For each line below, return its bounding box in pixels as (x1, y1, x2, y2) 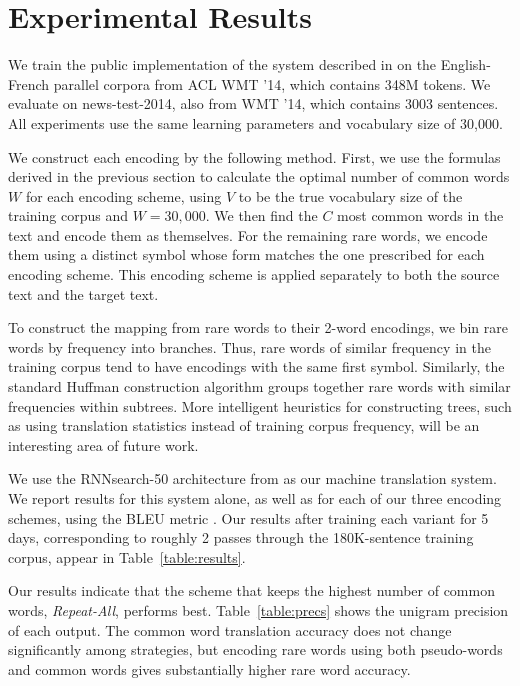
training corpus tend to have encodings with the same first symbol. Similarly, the (8, 356, 505, 377)
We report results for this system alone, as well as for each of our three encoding (8, 488, 502, 508)
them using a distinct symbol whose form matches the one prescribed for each (8, 244, 485, 265)
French (8, 73, 50, 94)
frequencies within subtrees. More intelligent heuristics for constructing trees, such (8, 395, 512, 416)
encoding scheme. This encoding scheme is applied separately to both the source (8, 264, 500, 285)
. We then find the (205, 205, 318, 226)
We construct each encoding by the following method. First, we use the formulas (8, 146, 501, 167)
